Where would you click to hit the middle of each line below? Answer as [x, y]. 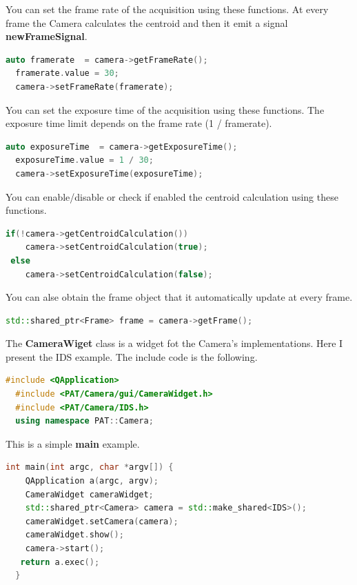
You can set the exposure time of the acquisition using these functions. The [165, 109]
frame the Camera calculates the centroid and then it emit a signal [147, 22]
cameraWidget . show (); [74, 535]
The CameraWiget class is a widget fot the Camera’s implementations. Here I [174, 343]
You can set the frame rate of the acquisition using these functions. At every [167, 9]
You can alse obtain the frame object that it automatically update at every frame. [179, 297]
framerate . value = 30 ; [67, 73]
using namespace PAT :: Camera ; [84, 421]
